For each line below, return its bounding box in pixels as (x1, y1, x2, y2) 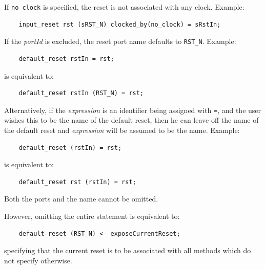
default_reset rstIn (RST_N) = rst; (18, 89, 144, 97)
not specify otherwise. (4, 255, 72, 265)
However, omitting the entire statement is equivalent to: (4, 210, 180, 221)
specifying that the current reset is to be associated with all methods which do (4, 245, 251, 256)
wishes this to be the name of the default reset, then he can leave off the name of (4, 115, 259, 125)
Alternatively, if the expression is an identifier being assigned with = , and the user (4, 104, 261, 115)
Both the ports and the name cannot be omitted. (4, 193, 158, 204)
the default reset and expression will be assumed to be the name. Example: (4, 124, 240, 135)
